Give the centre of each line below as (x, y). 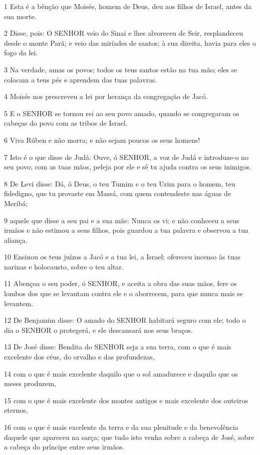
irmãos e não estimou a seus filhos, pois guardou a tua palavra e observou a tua (126, 230)
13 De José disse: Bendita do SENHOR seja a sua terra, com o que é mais (118, 347)
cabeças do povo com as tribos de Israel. (66, 123)
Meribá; (16, 203)
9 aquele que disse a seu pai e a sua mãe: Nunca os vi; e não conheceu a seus (122, 220)
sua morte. (20, 16)
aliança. (16, 240)
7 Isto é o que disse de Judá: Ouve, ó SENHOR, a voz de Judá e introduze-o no (126, 157)
